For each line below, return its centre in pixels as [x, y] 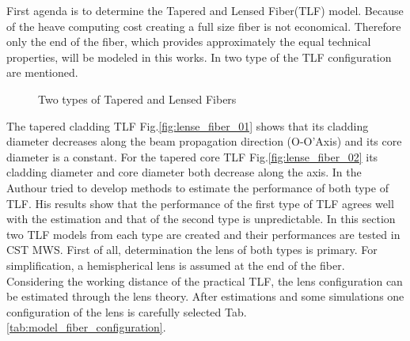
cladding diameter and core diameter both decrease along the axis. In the [184, 172]
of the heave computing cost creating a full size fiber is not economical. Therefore [204, 26]
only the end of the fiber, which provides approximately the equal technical [189, 42]
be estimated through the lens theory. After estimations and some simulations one [205, 296]
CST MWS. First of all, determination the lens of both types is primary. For [192, 250]
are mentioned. [42, 72]
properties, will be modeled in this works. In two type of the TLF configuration [199, 57]
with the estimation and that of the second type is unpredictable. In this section [201, 219]
